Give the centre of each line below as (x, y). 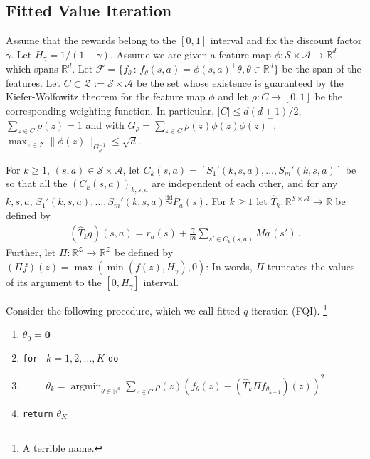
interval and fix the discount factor (286, 40)
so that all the (37, 183)
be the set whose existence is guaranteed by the (240, 82)
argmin (86, 386)
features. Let (33, 82)
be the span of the (322, 69)
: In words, (229, 267)
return (38, 414)
